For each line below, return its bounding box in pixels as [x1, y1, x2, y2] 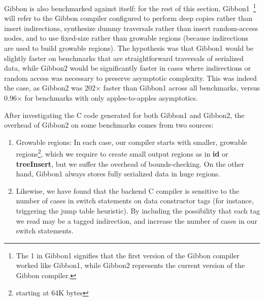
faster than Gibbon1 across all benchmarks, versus [103, 82, 260, 93]
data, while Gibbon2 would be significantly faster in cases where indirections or [4, 63, 251, 73]
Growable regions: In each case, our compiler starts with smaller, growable [16, 136, 247, 147]
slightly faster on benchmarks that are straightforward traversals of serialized [4, 52, 244, 63]
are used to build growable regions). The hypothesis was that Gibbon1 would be [4, 43, 254, 53]
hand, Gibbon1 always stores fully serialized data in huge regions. [16, 168, 220, 179]
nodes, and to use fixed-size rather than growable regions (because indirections [4, 33, 248, 43]
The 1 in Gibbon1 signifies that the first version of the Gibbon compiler [16, 250, 240, 260]
